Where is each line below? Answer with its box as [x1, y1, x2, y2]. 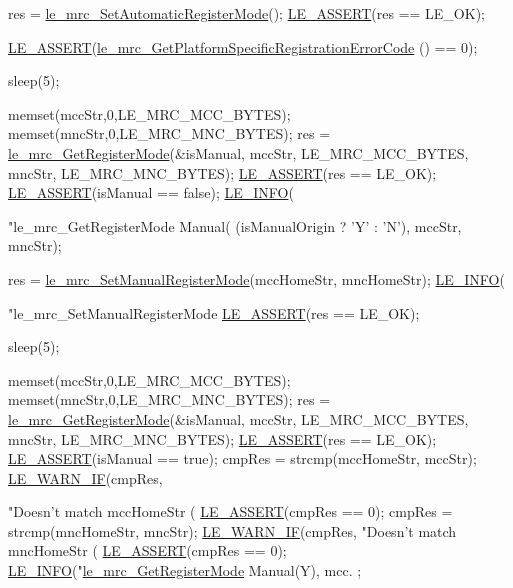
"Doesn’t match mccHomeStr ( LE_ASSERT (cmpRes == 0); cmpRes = [8, 501, 453, 522]
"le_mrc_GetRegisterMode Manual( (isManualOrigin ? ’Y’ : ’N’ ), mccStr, [8, 215, 462, 236]
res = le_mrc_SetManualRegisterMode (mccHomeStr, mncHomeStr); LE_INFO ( [8, 268, 505, 289]
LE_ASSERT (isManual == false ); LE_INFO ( [8, 182, 294, 203]
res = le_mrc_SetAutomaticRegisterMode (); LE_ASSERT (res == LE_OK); [8, 3, 485, 23]
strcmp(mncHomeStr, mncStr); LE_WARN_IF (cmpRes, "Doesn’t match [8, 520, 457, 541]
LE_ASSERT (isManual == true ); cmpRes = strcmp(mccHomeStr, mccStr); [8, 448, 477, 469]
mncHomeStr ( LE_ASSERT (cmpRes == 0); [8, 540, 287, 561]
